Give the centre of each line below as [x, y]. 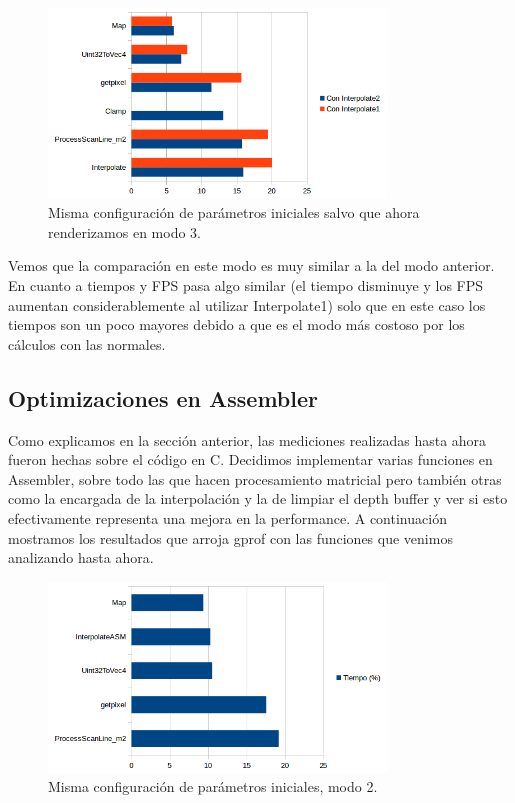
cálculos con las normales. [87, 343]
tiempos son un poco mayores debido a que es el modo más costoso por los [236, 324]
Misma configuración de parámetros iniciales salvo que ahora [234, 212]
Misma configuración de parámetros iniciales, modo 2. [213, 786]
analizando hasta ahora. [81, 557]
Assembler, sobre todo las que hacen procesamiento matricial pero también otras [255, 478]
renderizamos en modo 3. [124, 231]
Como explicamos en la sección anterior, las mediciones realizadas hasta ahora [247, 439]
